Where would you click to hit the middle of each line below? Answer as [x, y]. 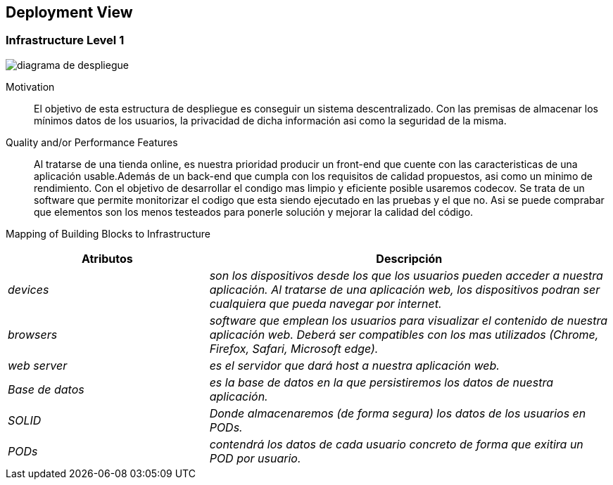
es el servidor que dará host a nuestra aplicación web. [354, 365]
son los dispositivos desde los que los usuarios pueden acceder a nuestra [406, 275]
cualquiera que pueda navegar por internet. [326, 303]
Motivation [30, 86]
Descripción [409, 258]
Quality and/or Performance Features [92, 142]
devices [29, 289]
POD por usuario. [255, 458]
